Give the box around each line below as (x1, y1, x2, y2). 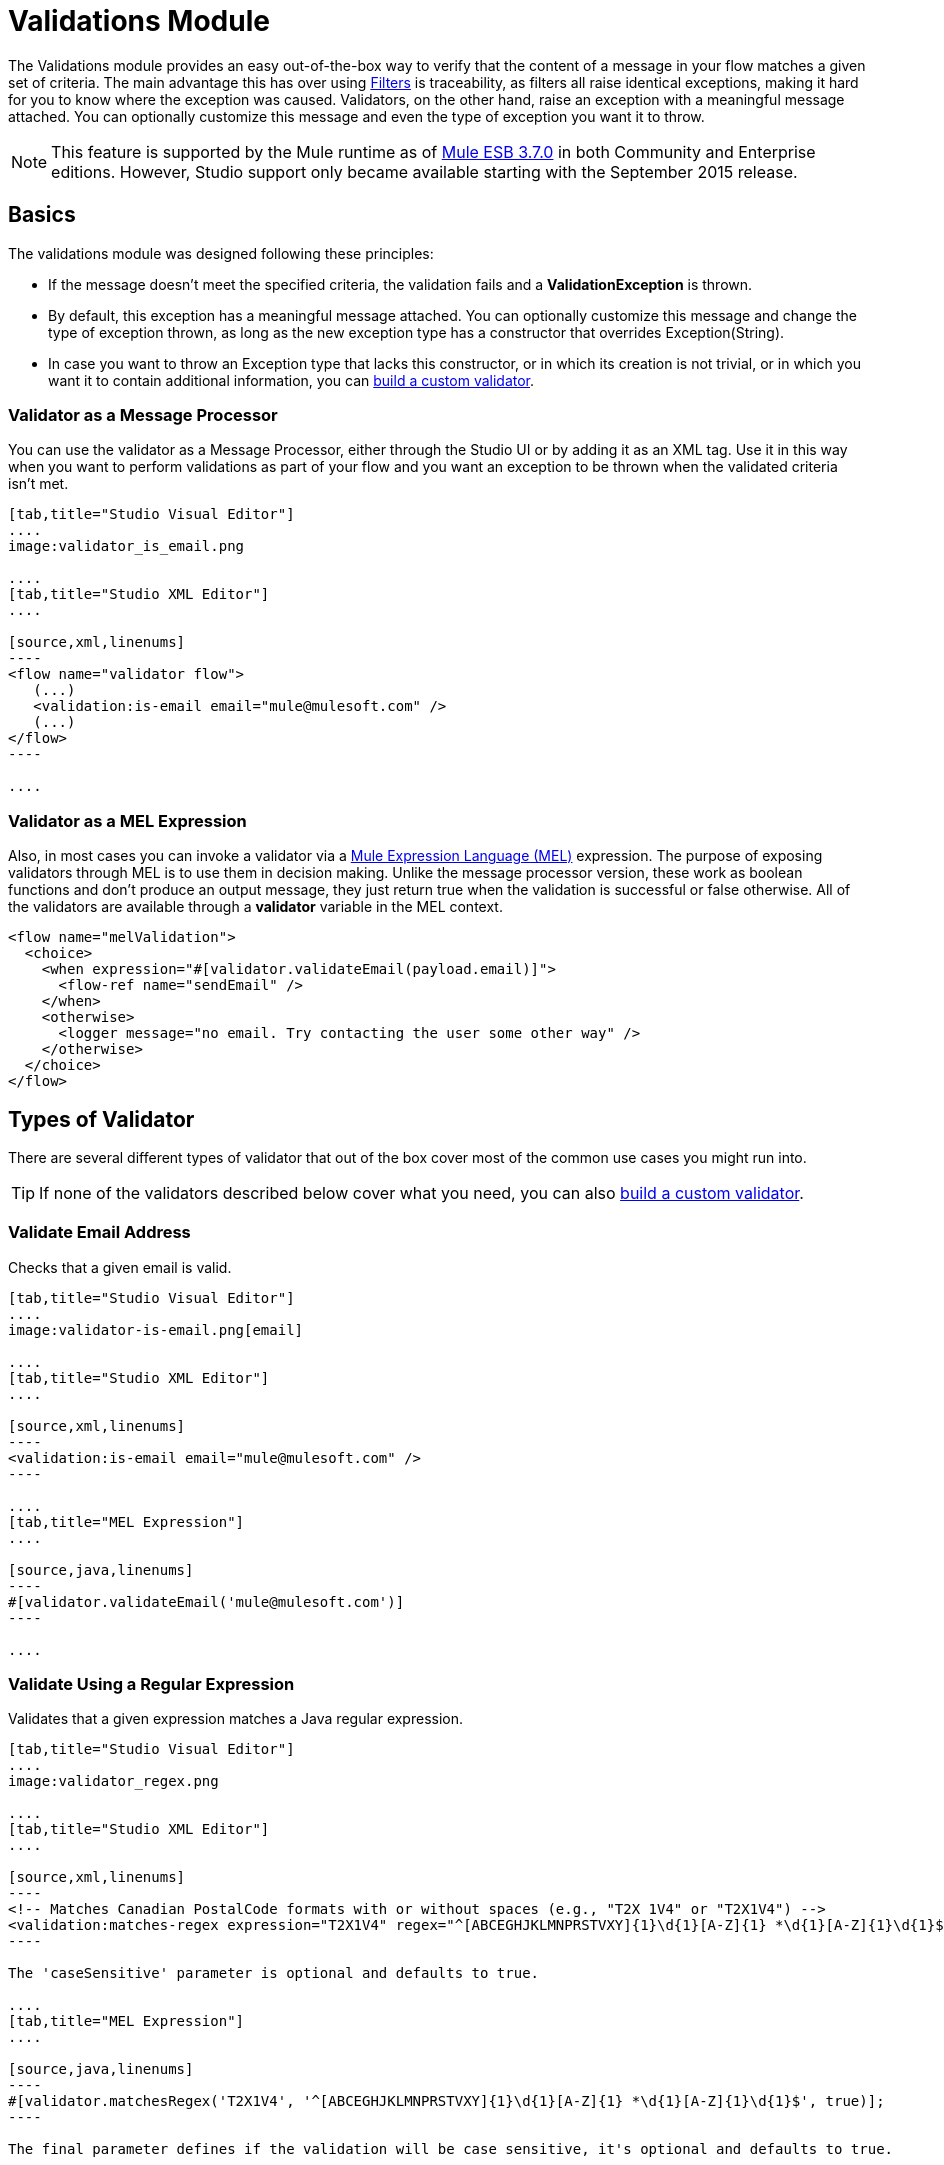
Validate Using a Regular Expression (8, 1674, 295, 1695)
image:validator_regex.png (8, 1773, 219, 1790)
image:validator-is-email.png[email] (8, 1321, 304, 1338)
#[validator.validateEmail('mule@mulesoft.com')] (8, 1593, 405, 1610)
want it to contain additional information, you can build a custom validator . (48, 371, 535, 389)
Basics (8, 202, 76, 228)
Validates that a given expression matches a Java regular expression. (8, 1710, 464, 1728)
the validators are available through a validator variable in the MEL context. (8, 898, 503, 916)
